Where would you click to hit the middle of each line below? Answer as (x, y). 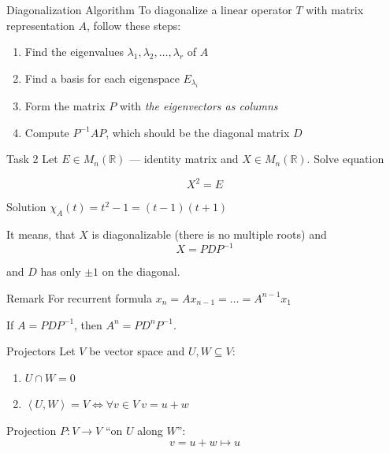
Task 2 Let (32, 159)
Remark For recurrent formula (79, 297)
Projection (32, 430)
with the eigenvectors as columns (199, 106)
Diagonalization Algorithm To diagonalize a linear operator (149, 9)
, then (88, 324)
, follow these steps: (134, 25)
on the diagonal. (141, 271)
